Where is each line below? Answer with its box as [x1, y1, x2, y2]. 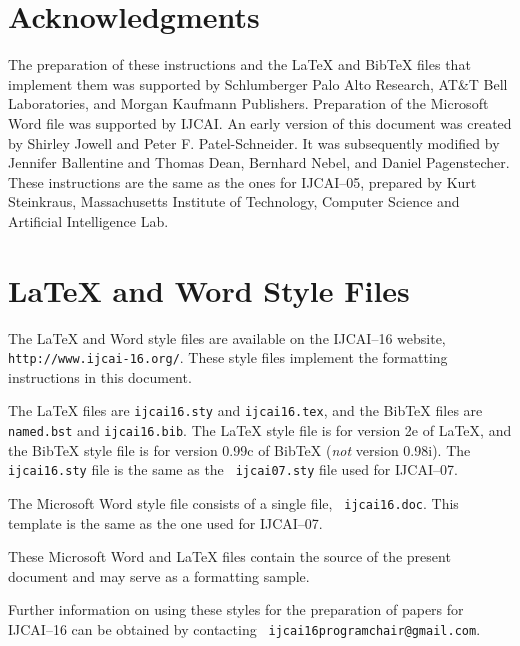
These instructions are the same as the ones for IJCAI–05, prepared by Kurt [8, 171, 477, 192]
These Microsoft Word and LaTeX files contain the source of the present [8, 546, 451, 567]
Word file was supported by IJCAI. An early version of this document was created [8, 112, 512, 133]
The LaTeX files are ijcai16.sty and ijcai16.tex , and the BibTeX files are [8, 400, 483, 421]
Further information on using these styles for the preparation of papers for [8, 599, 464, 620]
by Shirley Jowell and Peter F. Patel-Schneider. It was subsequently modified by [8, 132, 500, 153]
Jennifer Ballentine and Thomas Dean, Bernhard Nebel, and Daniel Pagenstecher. [8, 152, 510, 173]
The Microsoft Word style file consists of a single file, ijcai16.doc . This [8, 493, 459, 513]
